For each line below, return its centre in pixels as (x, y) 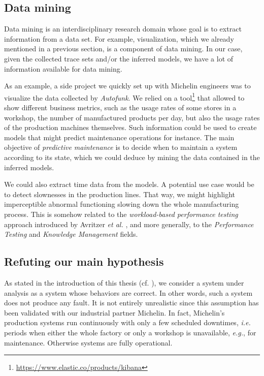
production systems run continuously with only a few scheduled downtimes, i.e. (127, 322)
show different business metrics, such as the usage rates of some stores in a (120, 107)
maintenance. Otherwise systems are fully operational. (88, 342)
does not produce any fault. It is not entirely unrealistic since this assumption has (131, 303)
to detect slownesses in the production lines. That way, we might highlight (120, 194)
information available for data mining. (63, 68)
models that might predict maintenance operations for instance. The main (119, 137)
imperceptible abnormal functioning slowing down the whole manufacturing (122, 204)
